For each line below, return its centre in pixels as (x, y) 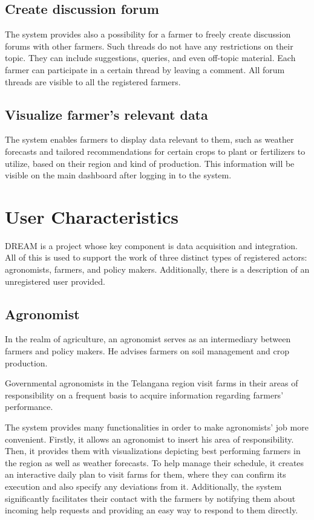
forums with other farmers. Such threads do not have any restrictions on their (149, 46)
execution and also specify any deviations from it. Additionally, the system (143, 486)
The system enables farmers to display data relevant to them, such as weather (149, 139)
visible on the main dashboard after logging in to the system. (118, 175)
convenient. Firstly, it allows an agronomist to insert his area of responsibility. (149, 439)
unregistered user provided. (55, 281)
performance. (29, 407)
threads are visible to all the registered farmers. (93, 81)
